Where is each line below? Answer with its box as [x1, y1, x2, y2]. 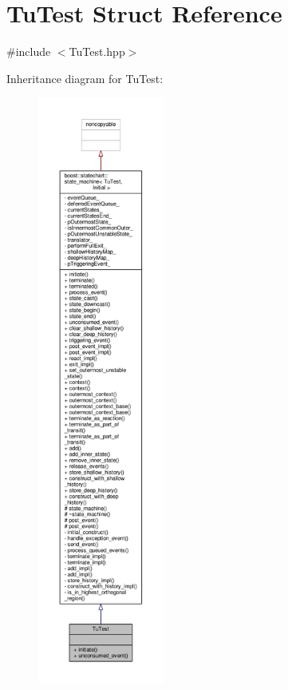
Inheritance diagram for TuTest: [6, 69, 164, 86]
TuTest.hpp [69, 43, 125, 60]
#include [6, 43, 51, 60]
